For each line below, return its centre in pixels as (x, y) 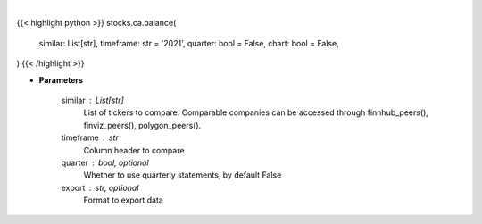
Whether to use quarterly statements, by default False (183, 175)
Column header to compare (134, 150)
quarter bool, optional (105, 162)
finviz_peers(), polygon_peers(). (142, 125)
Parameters (61, 79)
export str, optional (100, 187)
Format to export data (124, 200)
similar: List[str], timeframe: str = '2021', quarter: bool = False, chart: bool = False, (189, 43)
